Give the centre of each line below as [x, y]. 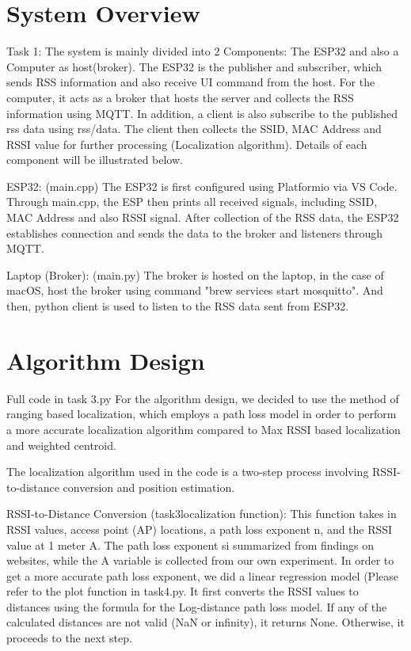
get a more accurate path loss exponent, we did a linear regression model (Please [202, 575]
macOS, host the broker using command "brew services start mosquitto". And [195, 290]
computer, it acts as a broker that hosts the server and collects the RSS [180, 97]
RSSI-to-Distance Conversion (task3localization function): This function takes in [202, 514]
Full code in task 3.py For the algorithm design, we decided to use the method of [203, 398]
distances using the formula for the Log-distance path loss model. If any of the [197, 606]
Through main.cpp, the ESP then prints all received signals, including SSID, [192, 202]
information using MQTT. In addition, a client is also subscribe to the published [202, 113]
